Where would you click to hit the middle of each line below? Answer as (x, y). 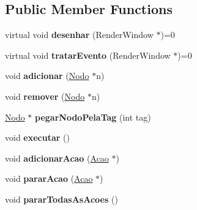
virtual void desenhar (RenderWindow (79, 35)
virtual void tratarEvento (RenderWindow (88, 55)
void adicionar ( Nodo (47, 76)
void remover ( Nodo (45, 96)
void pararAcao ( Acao (49, 178)
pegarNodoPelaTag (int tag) (93, 117)
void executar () (37, 137)
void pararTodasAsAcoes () (61, 199)
